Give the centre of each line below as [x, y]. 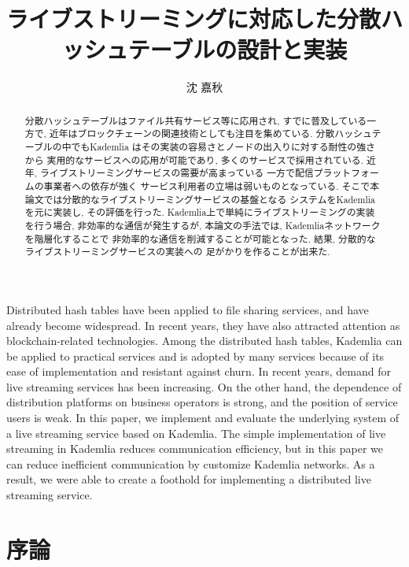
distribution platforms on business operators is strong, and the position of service [202, 402]
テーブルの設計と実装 [238, 49]
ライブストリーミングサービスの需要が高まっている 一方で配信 [177, 173]
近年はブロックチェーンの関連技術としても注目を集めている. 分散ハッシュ [210, 133]
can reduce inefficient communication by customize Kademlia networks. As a [191, 463]
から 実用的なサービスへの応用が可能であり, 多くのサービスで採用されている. [194, 159]
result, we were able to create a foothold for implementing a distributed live [189, 479]
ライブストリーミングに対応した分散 [194, 19]
